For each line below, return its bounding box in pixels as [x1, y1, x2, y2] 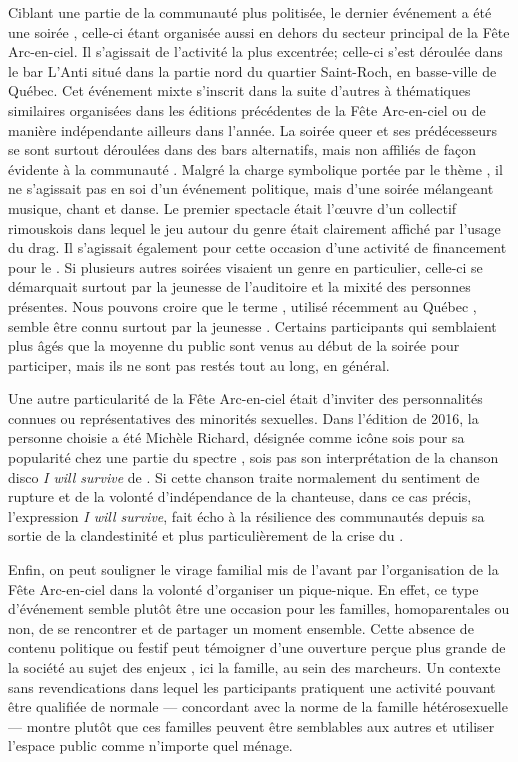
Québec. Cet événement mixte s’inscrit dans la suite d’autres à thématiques [8, 80, 471, 101]
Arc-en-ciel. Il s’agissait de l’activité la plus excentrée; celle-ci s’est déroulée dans [8, 41, 503, 62]
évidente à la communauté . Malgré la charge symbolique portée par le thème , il [8, 158, 503, 179]
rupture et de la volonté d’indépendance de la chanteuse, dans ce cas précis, [8, 486, 472, 507]
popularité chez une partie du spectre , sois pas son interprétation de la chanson [8, 447, 499, 468]
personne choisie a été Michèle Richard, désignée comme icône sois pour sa [8, 427, 465, 448]
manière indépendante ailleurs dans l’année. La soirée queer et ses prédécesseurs [8, 119, 498, 140]
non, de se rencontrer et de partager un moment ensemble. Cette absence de [8, 617, 474, 638]
